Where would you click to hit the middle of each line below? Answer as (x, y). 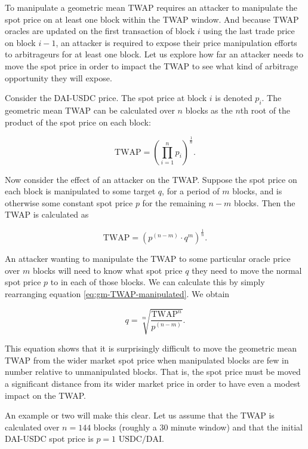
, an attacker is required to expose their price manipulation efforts (176, 42)
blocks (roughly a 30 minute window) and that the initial (198, 427)
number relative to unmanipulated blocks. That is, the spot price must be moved (153, 372)
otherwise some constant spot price (69, 202)
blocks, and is (257, 191)
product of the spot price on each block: (78, 122)
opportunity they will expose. (58, 77)
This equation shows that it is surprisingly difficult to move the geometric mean (151, 348)
